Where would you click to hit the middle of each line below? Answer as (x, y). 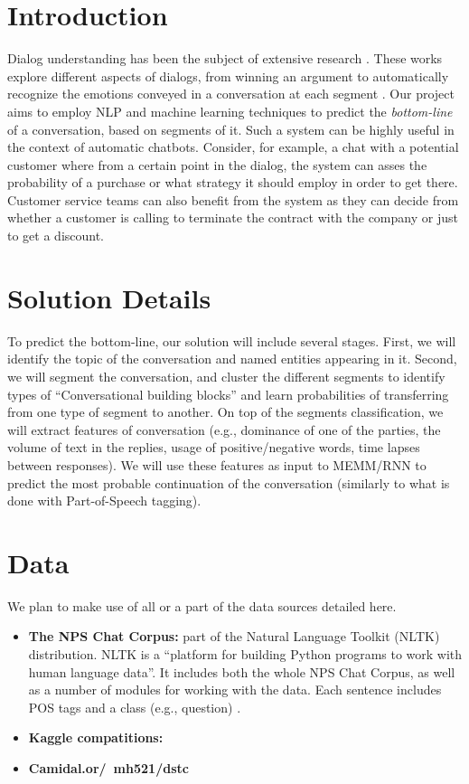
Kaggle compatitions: (96, 737)
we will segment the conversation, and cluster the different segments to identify (226, 376)
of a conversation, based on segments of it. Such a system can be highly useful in (231, 129)
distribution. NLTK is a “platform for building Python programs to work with (245, 654)
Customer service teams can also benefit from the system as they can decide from (233, 199)
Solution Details (109, 297)
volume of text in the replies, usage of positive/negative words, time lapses (214, 447)
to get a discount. (56, 236)
